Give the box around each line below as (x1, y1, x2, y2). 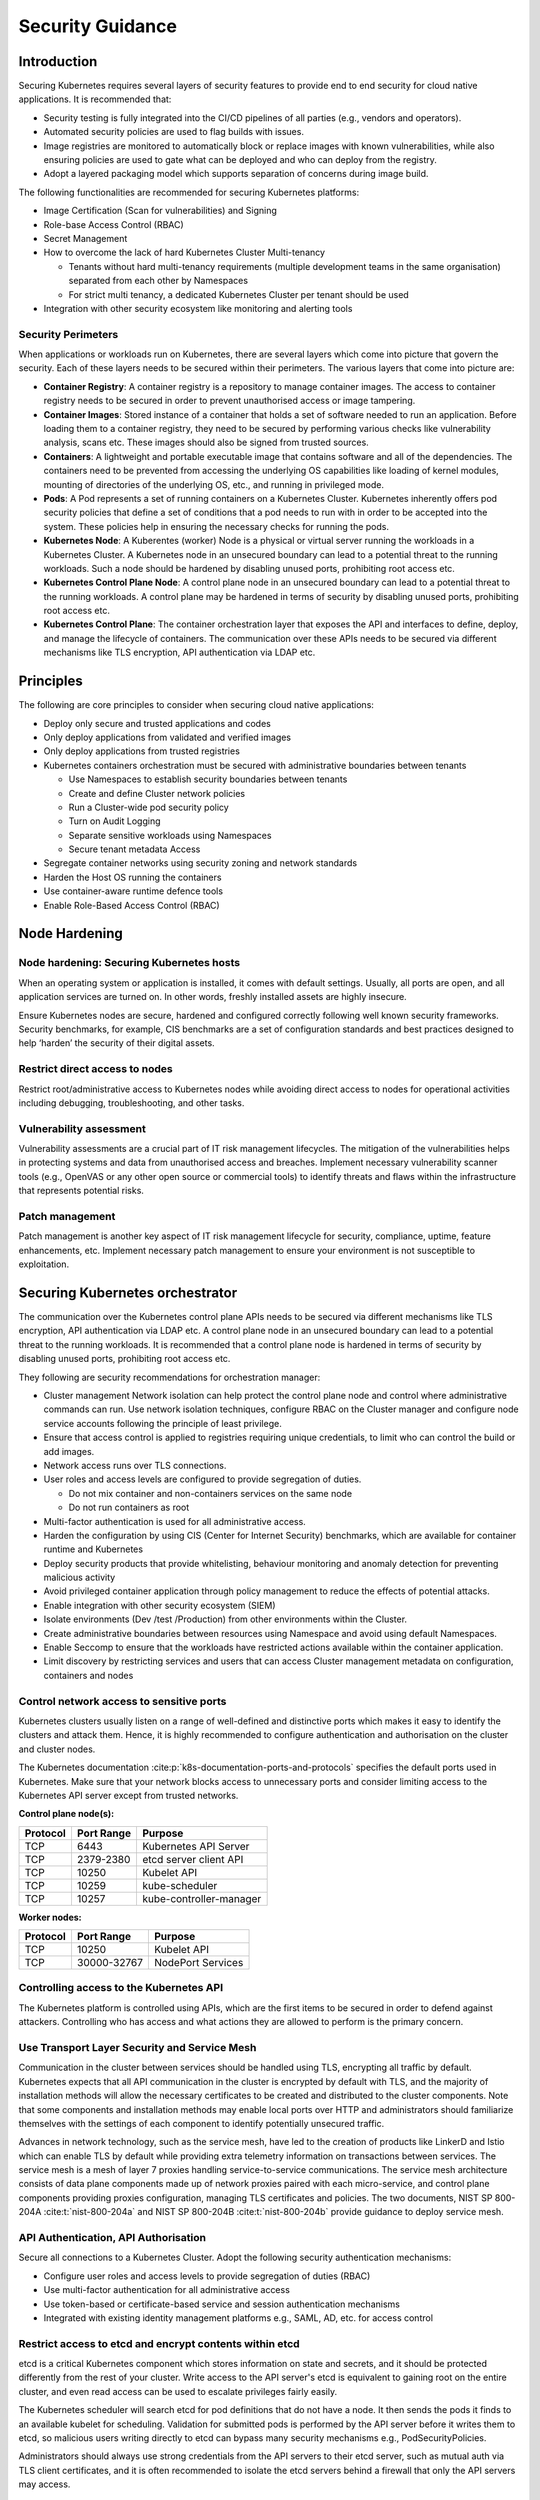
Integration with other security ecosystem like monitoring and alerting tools (43, 302, 353, 314)
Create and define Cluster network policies (68, 787, 246, 799)
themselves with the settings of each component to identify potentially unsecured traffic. (18, 2117, 385, 2129)
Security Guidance (18, 15, 177, 37)
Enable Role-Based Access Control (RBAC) (43, 899, 220, 911)
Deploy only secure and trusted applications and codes (43, 717, 272, 729)
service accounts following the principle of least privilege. (43, 1417, 282, 1429)
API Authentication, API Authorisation (18, 2231, 207, 2245)
